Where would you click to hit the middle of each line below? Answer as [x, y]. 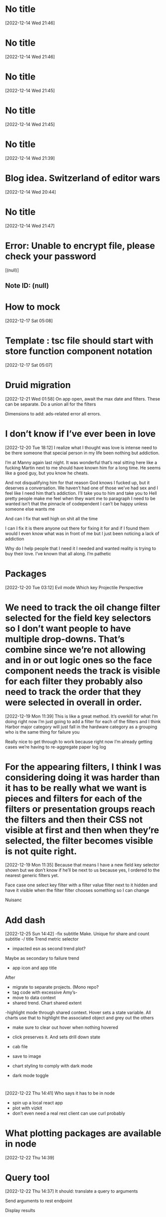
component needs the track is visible [83, 671]
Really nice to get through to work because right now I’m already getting [79, 742]
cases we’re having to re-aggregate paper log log [56, 747]
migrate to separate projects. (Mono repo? [55, 987]
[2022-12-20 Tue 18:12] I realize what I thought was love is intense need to [81, 447]
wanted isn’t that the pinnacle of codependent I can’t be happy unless [76, 504]
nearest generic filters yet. [32, 876]
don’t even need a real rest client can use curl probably [69, 1113]
